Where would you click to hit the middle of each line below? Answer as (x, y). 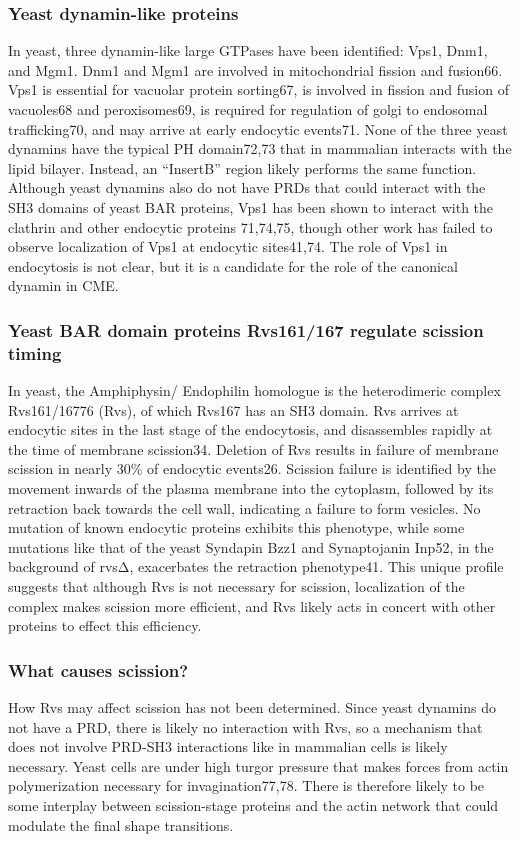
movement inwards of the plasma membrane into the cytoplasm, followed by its (251, 488)
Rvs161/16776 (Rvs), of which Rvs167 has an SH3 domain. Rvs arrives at (233, 409)
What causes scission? (98, 669)
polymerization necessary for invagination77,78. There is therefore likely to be (246, 785)
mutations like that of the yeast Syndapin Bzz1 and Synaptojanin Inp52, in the (251, 546)
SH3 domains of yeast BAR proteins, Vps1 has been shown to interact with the (251, 206)
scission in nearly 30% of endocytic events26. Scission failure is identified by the (252, 468)
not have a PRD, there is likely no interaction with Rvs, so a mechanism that (245, 726)
